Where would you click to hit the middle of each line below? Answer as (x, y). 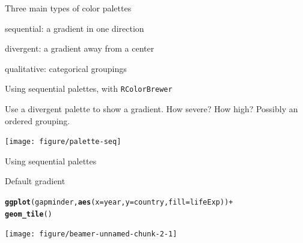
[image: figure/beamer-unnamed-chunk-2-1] (91, 234)
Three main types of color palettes (68, 8)
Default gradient (35, 181)
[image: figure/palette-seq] (63, 142)
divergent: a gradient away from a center (80, 48)
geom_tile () (29, 214)
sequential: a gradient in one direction (75, 28)
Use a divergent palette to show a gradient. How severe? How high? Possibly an (151, 109)
